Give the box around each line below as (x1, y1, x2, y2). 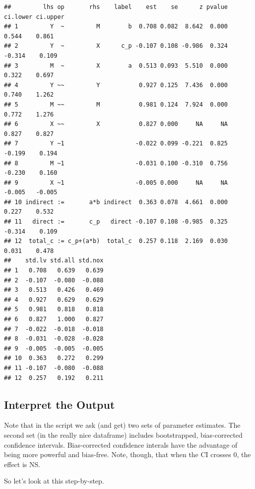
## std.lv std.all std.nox (4, 257, 104, 264)
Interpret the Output (4, 396, 115, 412)
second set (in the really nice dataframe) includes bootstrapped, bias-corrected (4, 429, 243, 440)
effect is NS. (4, 459, 41, 469)
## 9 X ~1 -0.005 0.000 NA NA (4, 179, 228, 186)
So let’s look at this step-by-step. (4, 476, 104, 486)
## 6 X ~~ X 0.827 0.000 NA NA (4, 121, 228, 128)
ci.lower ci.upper (4, 13, 64, 20)
